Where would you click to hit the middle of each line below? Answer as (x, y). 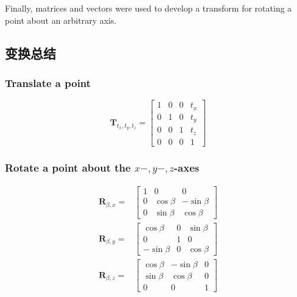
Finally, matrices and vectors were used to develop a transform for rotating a (148, 8)
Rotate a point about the (68, 167)
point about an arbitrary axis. (61, 20)
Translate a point (48, 82)
